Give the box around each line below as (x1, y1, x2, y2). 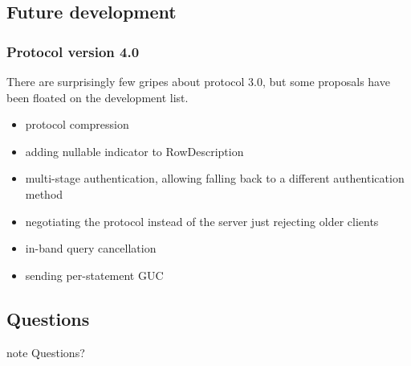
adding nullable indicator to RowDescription (25, 142, 244, 159)
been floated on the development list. (6, 88, 189, 105)
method (25, 185, 63, 202)
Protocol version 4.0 (6, 41, 140, 61)
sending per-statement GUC (25, 266, 164, 283)
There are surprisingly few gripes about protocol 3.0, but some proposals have (6, 73, 390, 89)
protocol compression (25, 116, 129, 133)
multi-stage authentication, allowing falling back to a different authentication (25, 170, 405, 187)
